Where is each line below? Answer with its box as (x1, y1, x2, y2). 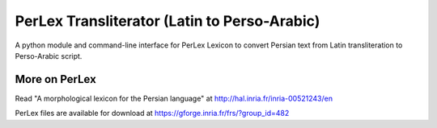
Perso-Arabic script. (15, 51, 83, 60)
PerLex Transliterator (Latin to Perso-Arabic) (15, 12, 320, 30)
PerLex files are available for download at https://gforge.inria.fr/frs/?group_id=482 (15, 109, 290, 118)
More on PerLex (15, 72, 96, 86)
